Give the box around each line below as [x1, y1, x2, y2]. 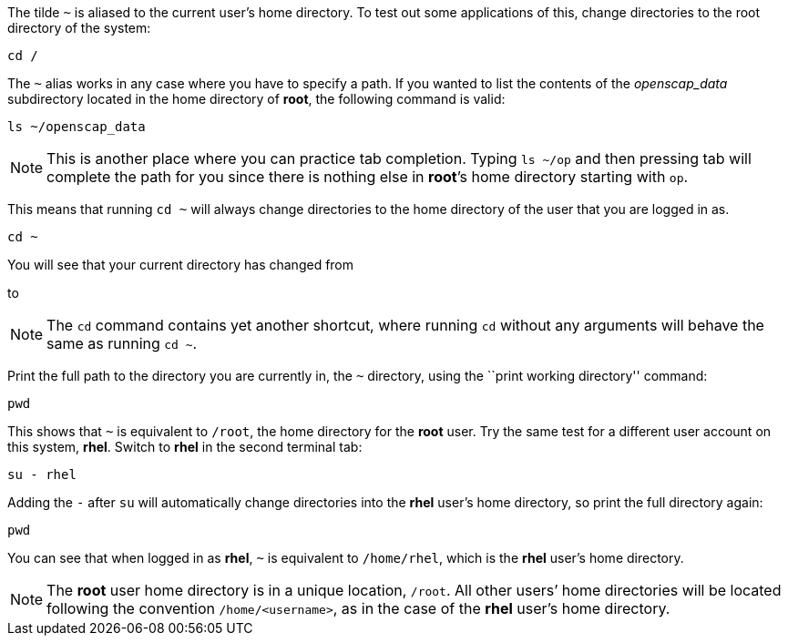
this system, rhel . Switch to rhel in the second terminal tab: [7, 439, 363, 454]
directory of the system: [7, 20, 151, 36]
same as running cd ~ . [46, 334, 198, 352]
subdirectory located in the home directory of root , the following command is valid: [7, 91, 506, 107]
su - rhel [7, 467, 77, 482]
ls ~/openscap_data [7, 119, 146, 134]
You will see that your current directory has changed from [7, 257, 354, 272]
